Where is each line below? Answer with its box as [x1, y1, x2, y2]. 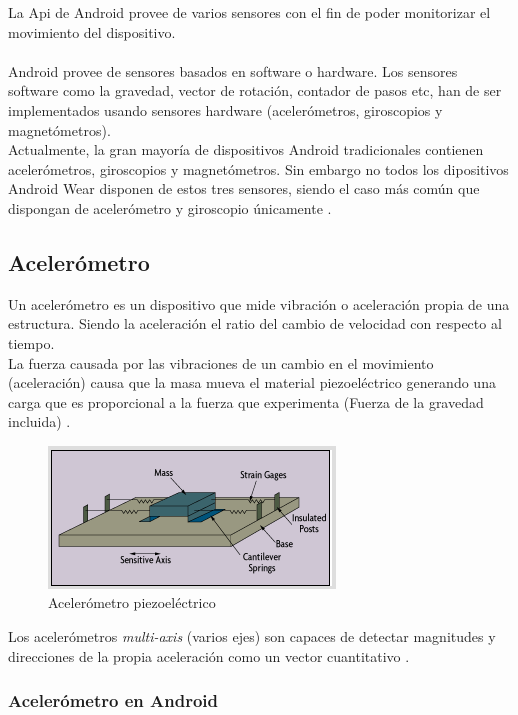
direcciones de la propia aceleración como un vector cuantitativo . [8, 645, 410, 666]
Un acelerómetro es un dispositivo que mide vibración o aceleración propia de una [8, 293, 510, 314]
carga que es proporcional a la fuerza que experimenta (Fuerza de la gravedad [8, 391, 484, 412]
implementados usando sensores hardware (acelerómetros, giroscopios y [8, 99, 443, 120]
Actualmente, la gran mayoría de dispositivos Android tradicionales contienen [8, 139, 484, 160]
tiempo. [8, 332, 55, 353]
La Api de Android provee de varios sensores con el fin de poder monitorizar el [8, 2, 491, 22]
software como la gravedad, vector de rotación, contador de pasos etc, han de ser [8, 80, 502, 101]
